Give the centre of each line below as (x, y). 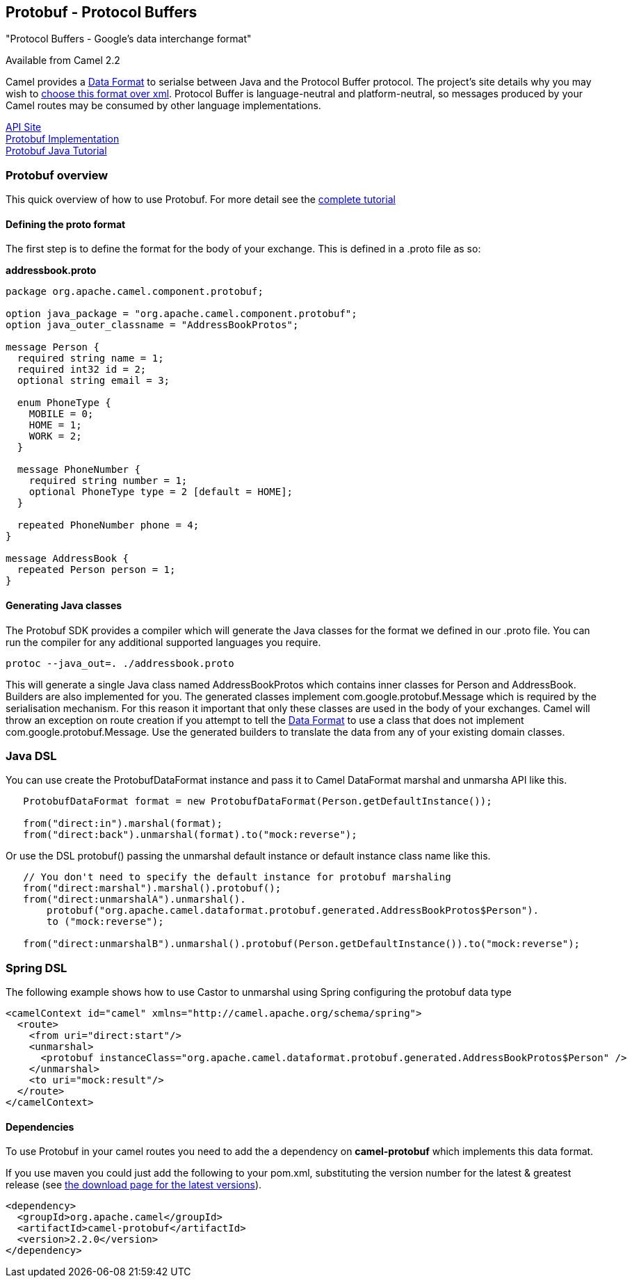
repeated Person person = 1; (96, 570)
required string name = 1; (90, 358)
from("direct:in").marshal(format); (123, 824)
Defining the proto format (66, 224)
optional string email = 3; (94, 381)
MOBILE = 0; (61, 414)
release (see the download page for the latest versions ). (134, 1185)
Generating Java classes (64, 605)
